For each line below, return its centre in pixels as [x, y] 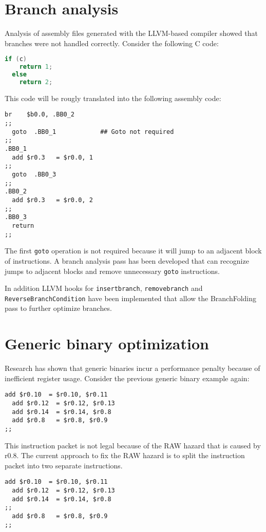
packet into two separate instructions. [64, 465]
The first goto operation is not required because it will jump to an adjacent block [133, 251]
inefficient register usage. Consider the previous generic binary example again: [127, 378]
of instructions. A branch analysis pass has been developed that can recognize [127, 260]
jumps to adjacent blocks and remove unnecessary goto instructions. [112, 271]
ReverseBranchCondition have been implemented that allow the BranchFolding [131, 298]
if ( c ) [16, 59]
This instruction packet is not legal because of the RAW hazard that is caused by [133, 445]
